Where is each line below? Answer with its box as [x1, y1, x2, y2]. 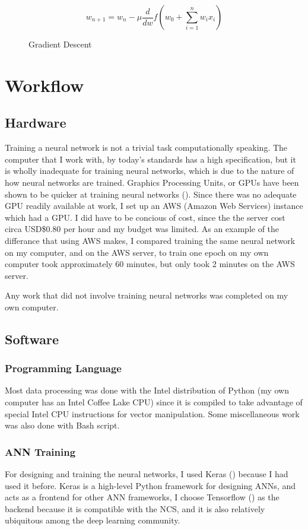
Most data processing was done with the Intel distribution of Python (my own [5, 384, 290, 396]
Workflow [5, 72, 84, 97]
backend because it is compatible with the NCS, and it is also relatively [5, 502, 265, 515]
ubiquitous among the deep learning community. [5, 514, 180, 526]
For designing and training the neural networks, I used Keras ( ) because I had [5, 468, 288, 480]
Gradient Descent [28, 38, 92, 50]
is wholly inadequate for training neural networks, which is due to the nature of [5, 164, 294, 177]
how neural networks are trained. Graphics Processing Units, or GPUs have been [5, 176, 299, 188]
